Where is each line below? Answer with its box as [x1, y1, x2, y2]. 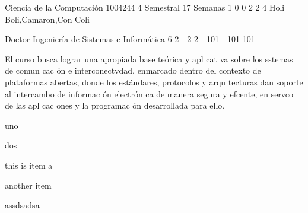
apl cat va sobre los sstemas [192, 52, 293, 65]
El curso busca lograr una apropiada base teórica [5, 52, 183, 65]
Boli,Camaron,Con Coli [5, 12, 90, 25]
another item [5, 179, 52, 191]
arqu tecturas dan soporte [209, 75, 303, 88]
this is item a [5, 158, 53, 171]
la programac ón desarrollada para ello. [82, 99, 225, 112]
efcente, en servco [230, 87, 294, 100]
